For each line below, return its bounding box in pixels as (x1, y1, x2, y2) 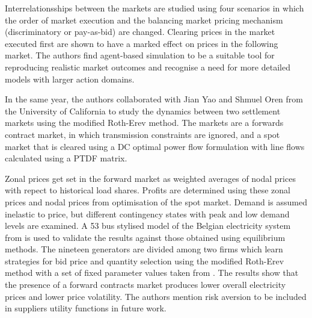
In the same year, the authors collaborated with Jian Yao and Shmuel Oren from (5, 93, 304, 105)
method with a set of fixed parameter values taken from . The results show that (5, 266, 299, 279)
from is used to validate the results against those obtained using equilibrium (5, 231, 286, 243)
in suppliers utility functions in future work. (5, 302, 167, 314)
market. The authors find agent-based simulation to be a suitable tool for (5, 49, 275, 61)
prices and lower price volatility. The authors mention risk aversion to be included (5, 290, 307, 302)
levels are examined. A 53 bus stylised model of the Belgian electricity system (5, 219, 291, 232)
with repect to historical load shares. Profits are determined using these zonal (5, 184, 290, 196)
